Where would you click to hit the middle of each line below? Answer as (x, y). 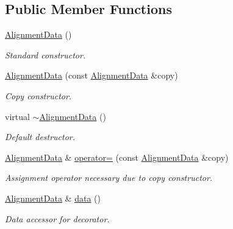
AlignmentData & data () (53, 198)
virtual (17, 116)
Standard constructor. (45, 55)
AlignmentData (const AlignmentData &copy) (91, 75)
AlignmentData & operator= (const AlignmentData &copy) (117, 157)
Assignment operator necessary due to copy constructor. (109, 178)
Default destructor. (40, 137)
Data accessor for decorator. (57, 218)
